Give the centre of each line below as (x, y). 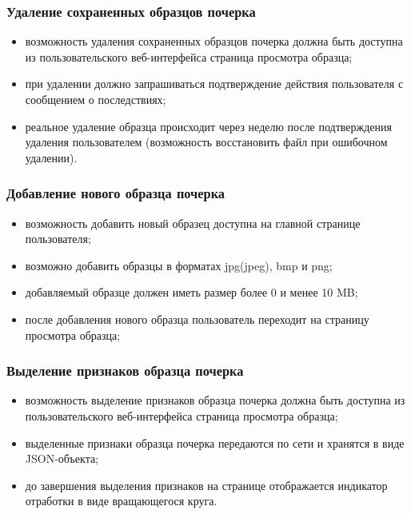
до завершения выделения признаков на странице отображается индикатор (206, 485)
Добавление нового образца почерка (116, 193)
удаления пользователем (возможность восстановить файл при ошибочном (206, 142)
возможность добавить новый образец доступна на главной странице (193, 223)
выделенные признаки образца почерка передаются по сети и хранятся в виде (215, 442)
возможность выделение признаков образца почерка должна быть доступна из (215, 400)
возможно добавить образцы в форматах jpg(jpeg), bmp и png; (179, 265)
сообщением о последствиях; (96, 99)
